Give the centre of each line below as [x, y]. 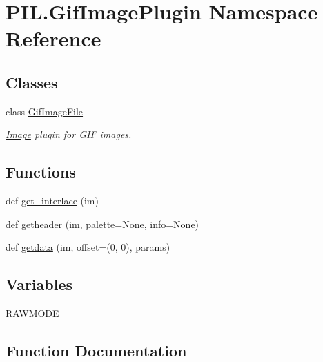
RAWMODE [32, 313]
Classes [32, 82]
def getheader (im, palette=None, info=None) [102, 223]
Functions [41, 172]
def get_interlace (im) [52, 201]
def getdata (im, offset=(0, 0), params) [88, 247]
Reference [53, 38]
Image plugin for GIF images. [69, 134]
